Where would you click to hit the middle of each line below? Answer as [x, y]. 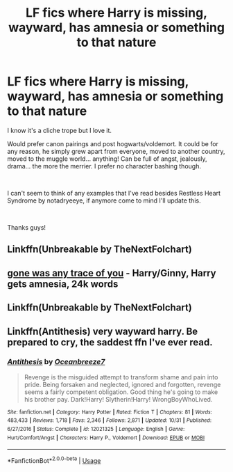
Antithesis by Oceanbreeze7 [56, 362]
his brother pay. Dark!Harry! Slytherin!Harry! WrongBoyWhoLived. [118, 399]
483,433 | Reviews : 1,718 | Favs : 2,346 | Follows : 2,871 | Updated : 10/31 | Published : [109, 420]
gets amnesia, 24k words [63, 284]
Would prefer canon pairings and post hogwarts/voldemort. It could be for [113, 143]
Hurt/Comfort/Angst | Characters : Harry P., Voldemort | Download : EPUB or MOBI [106, 438]
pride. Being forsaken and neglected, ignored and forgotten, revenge [122, 384]
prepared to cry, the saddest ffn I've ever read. [110, 342]
